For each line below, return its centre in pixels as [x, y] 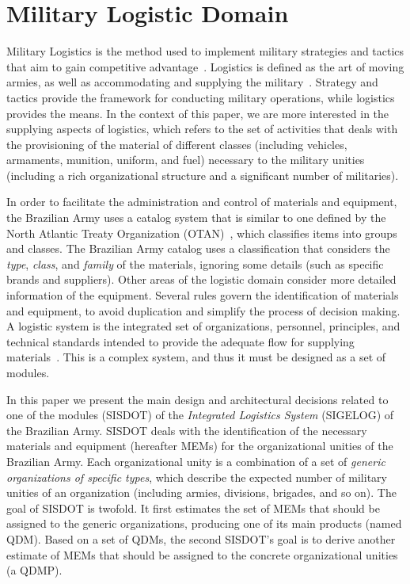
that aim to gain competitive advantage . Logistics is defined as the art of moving [205, 66]
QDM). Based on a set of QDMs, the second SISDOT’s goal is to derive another [201, 538]
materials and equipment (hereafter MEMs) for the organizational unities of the [200, 446]
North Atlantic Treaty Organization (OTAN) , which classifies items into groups [202, 233]
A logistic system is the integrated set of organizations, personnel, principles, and [203, 326]
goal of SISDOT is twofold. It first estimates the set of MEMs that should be [193, 508]
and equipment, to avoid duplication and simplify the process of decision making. [203, 310]
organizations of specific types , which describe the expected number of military [197, 477]
